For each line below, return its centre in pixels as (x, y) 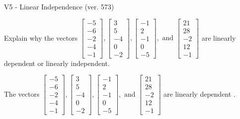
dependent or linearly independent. (57, 63)
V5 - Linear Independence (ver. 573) (59, 6)
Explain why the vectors (41, 37)
